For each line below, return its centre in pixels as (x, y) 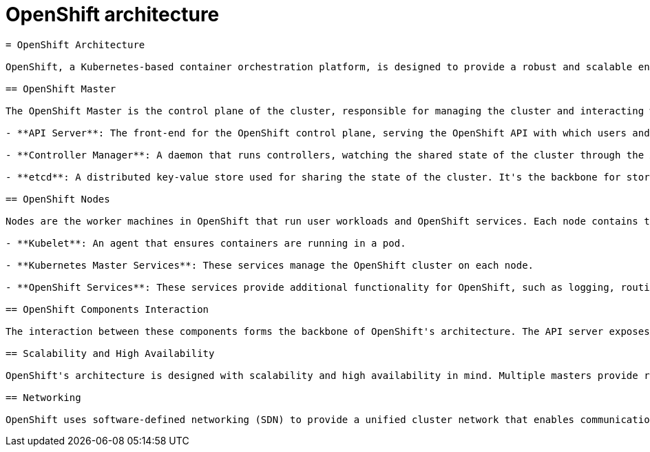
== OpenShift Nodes (58, 199)
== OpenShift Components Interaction (107, 309)
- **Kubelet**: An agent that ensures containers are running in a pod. (206, 243)
